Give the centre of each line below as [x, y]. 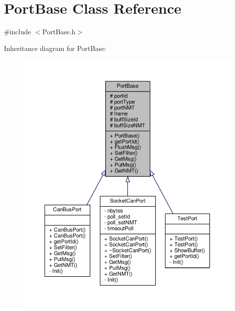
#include [18, 32]
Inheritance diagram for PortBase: [55, 48]
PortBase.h [59, 32]
